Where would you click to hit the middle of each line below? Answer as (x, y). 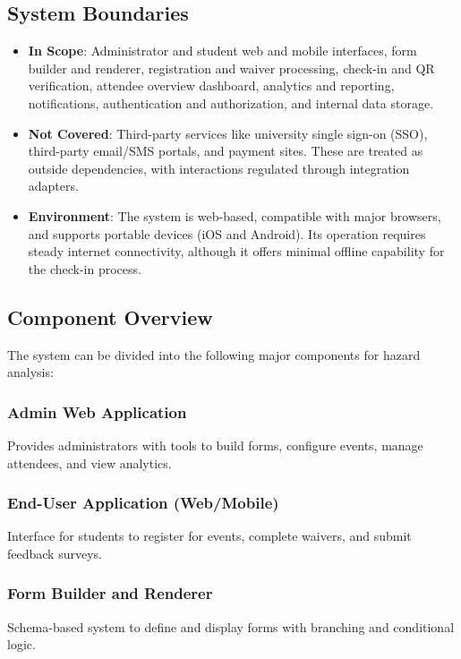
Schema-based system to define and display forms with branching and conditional (231, 626)
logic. (21, 644)
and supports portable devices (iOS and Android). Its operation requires (227, 233)
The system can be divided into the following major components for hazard (214, 354)
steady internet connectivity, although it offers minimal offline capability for (236, 251)
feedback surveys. (55, 553)
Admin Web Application (97, 411)
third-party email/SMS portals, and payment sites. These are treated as (226, 151)
